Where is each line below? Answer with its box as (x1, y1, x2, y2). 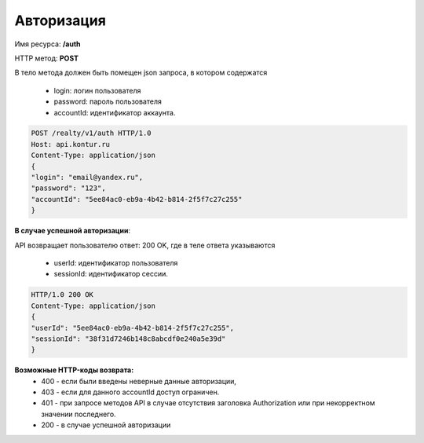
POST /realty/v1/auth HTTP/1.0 (31, 129, 152, 137)
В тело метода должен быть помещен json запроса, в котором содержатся (14, 68, 268, 78)
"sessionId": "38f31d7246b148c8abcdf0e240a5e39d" (31, 334, 226, 343)
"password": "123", (31, 184, 106, 192)
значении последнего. (41, 409, 117, 419)
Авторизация (14, 12, 106, 29)
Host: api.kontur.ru (31, 140, 110, 148)
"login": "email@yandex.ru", (31, 173, 144, 182)
